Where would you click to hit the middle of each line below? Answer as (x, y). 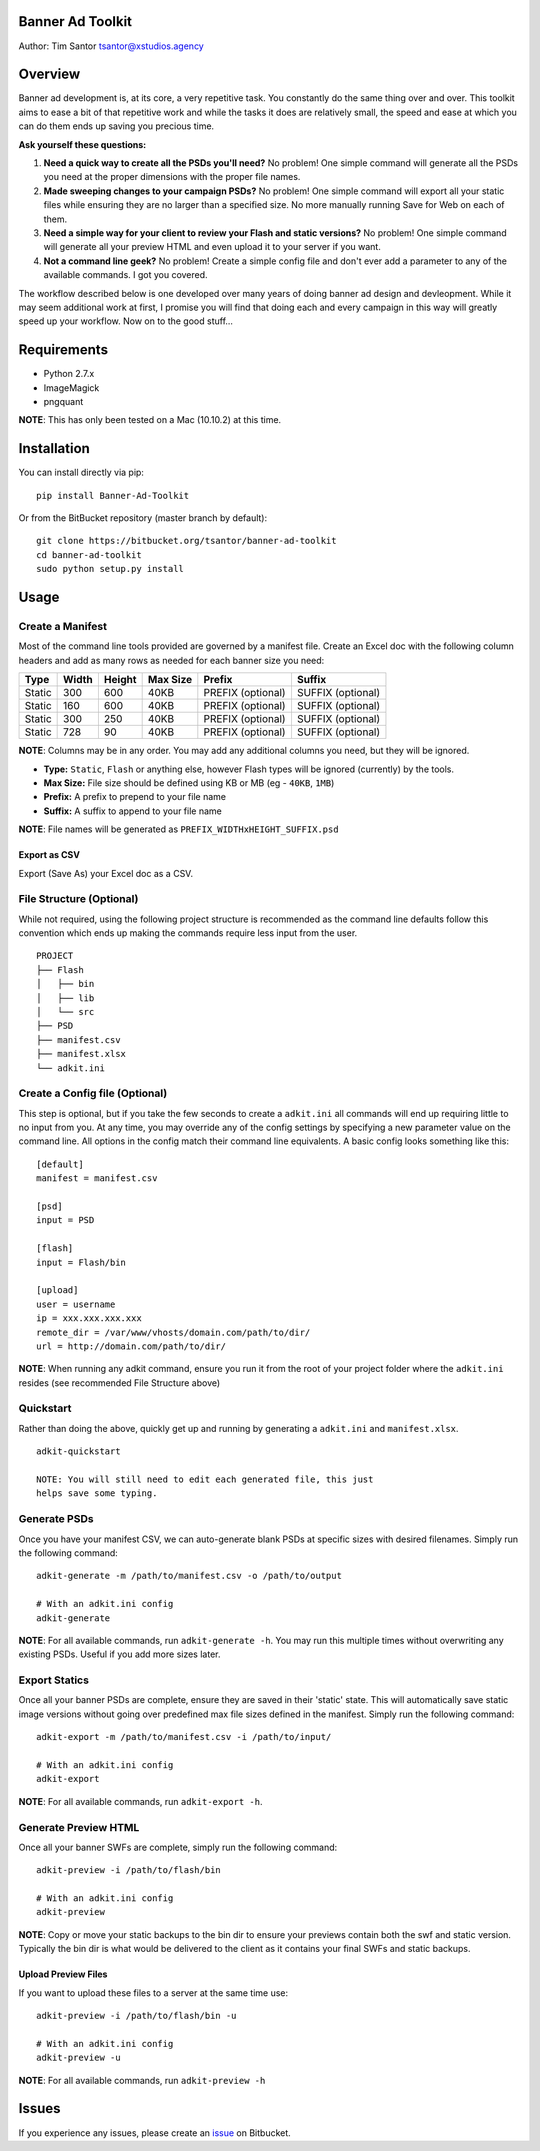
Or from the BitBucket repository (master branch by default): (143, 518)
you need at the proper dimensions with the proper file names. (172, 177)
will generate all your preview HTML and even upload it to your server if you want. (212, 247)
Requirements (63, 350)
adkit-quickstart (78, 1451)
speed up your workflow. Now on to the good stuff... (126, 321)
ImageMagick (71, 387)
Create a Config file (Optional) (93, 1093)
